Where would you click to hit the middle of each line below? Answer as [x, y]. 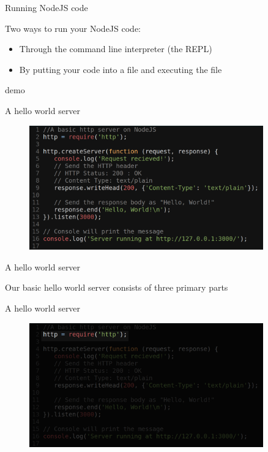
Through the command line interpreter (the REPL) [116, 49]
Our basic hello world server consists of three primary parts [117, 287]
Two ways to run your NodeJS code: [73, 28]
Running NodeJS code [47, 7]
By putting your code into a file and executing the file [121, 69]
